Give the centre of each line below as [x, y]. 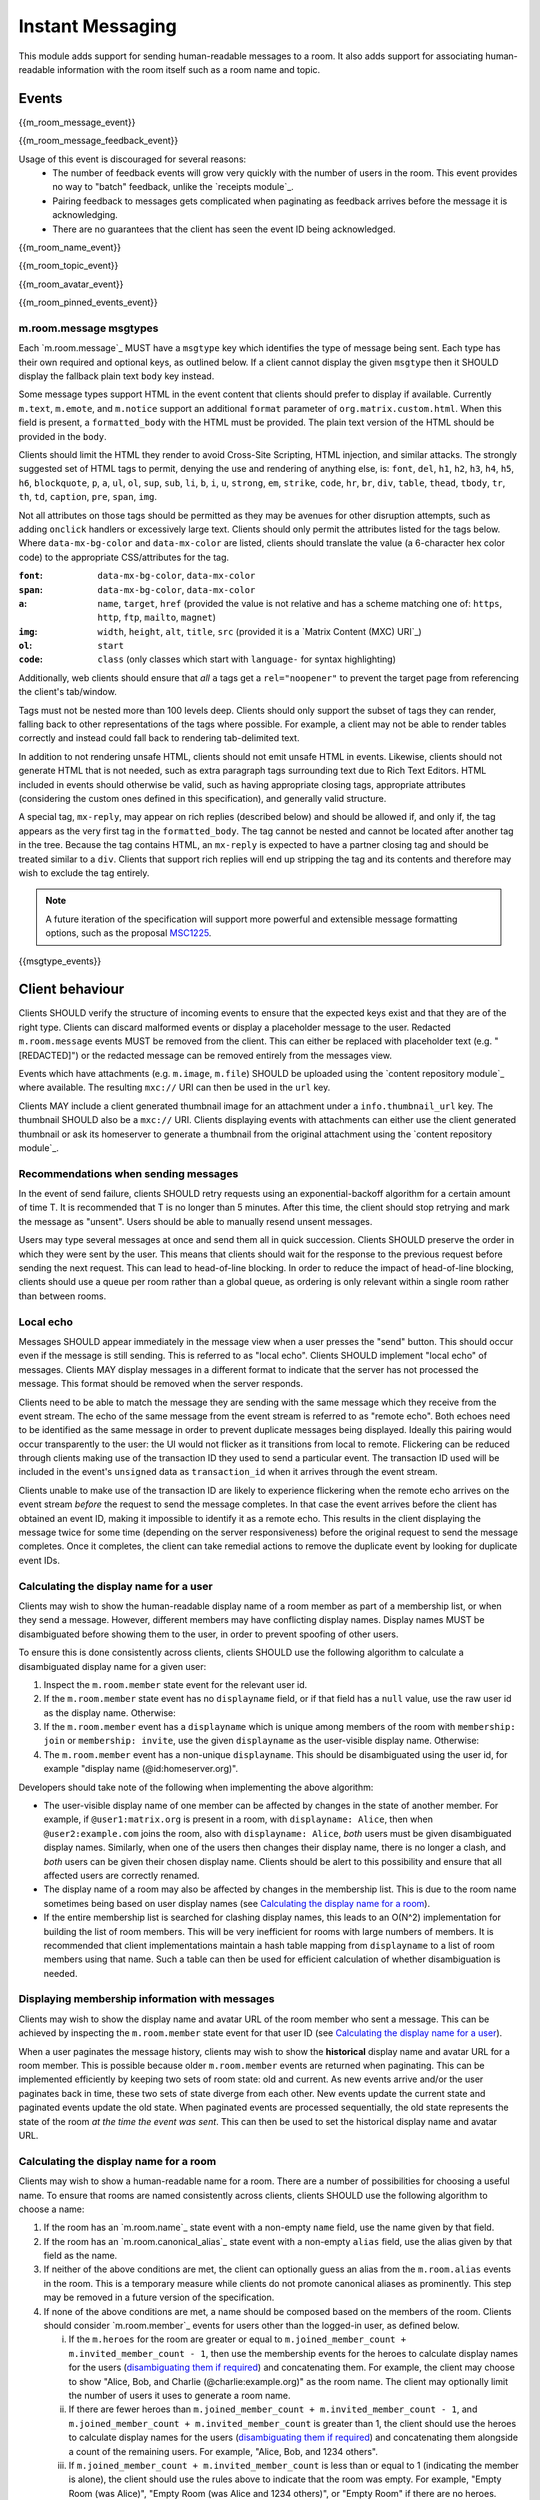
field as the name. [80, 2256]
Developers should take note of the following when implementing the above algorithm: [196, 1787]
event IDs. [39, 1560]
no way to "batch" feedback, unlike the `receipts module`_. [173, 187]
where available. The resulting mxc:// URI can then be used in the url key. [174, 1087]
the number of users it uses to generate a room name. [179, 2395]
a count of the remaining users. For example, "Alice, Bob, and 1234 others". [223, 2451]
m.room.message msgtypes [88, 328]
